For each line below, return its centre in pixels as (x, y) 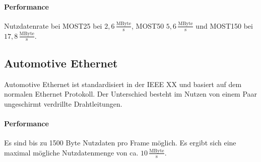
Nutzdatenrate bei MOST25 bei (53, 25)
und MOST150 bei (224, 25)
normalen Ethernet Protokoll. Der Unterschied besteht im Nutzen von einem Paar (131, 94)
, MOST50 (148, 25)
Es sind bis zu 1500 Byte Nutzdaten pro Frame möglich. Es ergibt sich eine (120, 143)
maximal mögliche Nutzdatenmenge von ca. (71, 152)
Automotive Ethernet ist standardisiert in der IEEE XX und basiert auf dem (123, 84)
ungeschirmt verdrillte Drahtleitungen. (63, 103)
